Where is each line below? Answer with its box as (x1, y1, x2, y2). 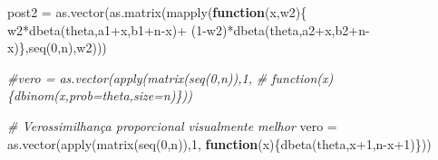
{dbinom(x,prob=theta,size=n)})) (7, 86, 192, 105)
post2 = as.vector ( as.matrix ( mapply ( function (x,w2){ (7, 3, 307, 21)
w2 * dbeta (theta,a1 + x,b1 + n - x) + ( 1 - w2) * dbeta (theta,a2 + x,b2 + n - (7, 20, 370, 39)
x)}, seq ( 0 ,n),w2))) (7, 38, 107, 57)
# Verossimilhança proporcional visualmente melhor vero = (7, 116, 337, 135)
